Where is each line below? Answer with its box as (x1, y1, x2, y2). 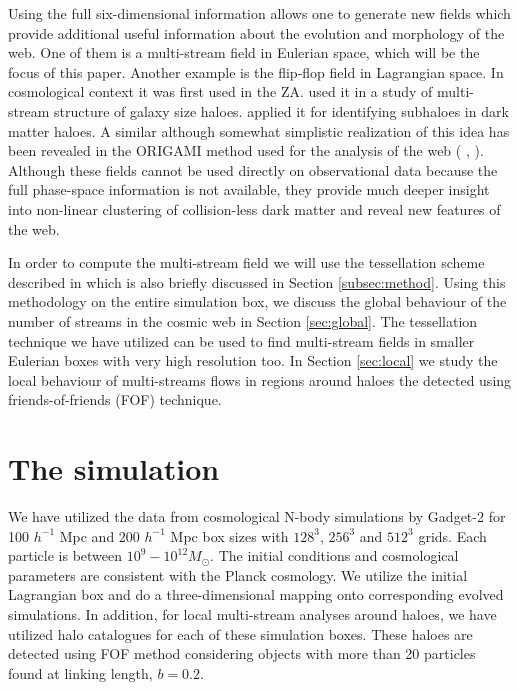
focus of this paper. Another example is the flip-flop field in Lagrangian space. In (8, 61, 504, 82)
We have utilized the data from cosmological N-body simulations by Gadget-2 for (8, 506, 506, 526)
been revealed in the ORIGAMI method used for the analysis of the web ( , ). (8, 140, 484, 161)
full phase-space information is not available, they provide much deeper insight (8, 179, 490, 200)
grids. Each (418, 525, 487, 546)
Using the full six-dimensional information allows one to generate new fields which (8, 3, 511, 23)
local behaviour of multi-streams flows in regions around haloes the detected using (8, 369, 512, 390)
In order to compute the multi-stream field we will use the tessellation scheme (8, 252, 485, 273)
